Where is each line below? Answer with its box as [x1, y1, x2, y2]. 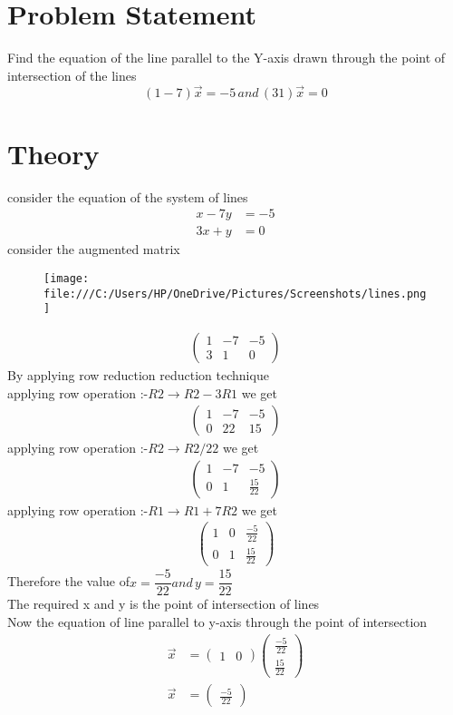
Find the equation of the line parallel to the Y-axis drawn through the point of [7, 48, 446, 67]
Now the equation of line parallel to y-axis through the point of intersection [7, 612, 428, 631]
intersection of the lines [7, 65, 137, 84]
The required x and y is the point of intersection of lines [7, 594, 320, 613]
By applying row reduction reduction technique [7, 365, 269, 384]
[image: [43, 271, 90, 285]
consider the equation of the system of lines [7, 187, 248, 206]
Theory [7, 134, 100, 171]
